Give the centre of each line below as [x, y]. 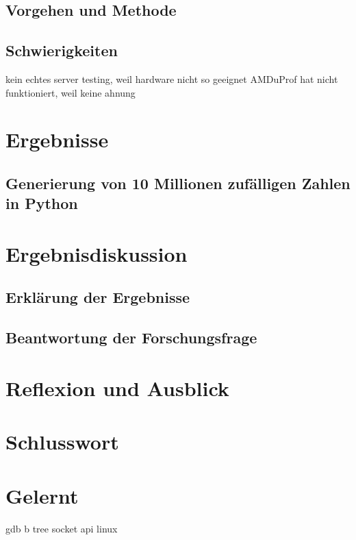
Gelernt [42, 495]
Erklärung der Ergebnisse [98, 297]
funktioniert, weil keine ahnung [71, 92]
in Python [42, 203]
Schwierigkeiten [62, 50]
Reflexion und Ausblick [117, 388]
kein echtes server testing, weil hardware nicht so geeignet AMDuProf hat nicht [172, 78]
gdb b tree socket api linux [62, 528]
